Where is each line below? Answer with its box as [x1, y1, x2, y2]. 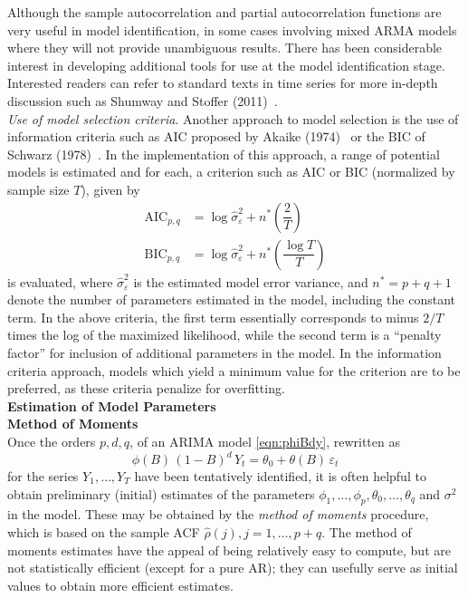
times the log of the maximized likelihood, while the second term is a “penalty [7, 325, 442, 344]
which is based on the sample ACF [7, 523, 200, 542]
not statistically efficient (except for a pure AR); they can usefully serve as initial [7, 558, 458, 577]
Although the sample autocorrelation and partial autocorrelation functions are [7, 3, 442, 21]
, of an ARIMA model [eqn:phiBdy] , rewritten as [129, 431, 400, 450]
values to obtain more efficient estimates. [7, 575, 234, 594]
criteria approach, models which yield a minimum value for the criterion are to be [7, 361, 461, 380]
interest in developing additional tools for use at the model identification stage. [7, 55, 445, 74]
